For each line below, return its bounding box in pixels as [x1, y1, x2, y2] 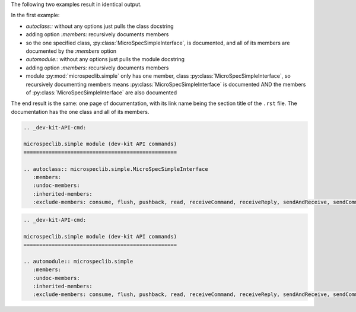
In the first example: [11, 12, 60, 19]
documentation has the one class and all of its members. [11, 108, 150, 115]
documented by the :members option [26, 47, 117, 55]
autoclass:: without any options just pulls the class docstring [26, 23, 174, 30]
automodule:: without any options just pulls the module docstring [26, 56, 185, 63]
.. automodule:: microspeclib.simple [23, 258, 133, 265]
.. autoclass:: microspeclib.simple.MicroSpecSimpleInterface [23, 165, 208, 172]
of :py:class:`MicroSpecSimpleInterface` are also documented [26, 89, 177, 96]
